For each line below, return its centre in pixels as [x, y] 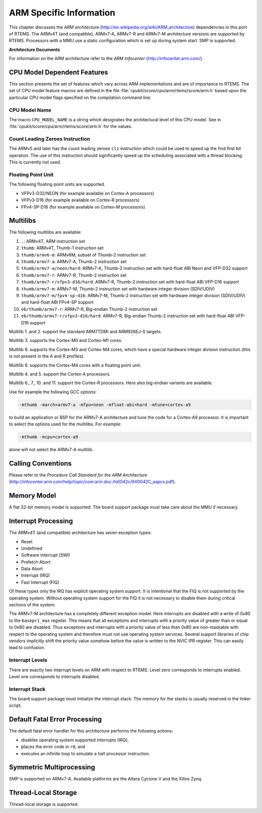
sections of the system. [32, 605]
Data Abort [32, 569]
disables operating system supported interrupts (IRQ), [75, 740]
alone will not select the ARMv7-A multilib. [51, 449]
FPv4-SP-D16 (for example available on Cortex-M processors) [83, 207]
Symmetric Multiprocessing [52, 767]
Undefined [32, 548]
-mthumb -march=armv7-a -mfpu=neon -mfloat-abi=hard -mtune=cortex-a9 [105, 405]
